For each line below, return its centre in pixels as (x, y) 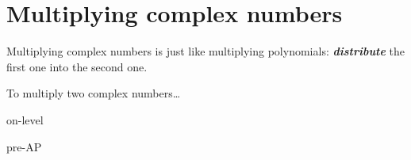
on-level (25, 119)
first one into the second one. (77, 66)
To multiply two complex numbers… (94, 93)
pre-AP (24, 146)
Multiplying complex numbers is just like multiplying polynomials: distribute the (206, 51)
